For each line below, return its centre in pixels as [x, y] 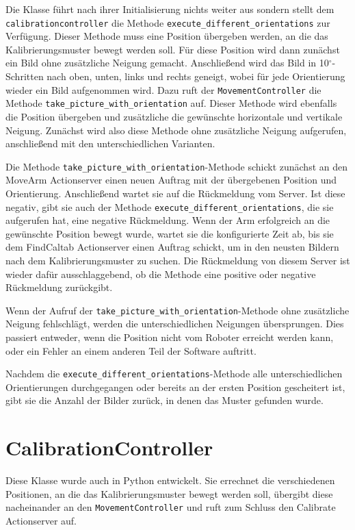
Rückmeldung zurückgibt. [59, 287]
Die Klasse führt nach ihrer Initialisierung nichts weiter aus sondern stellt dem [170, 9]
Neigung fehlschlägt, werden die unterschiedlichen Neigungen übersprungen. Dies [175, 324]
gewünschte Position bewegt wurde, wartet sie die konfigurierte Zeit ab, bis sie [170, 233]
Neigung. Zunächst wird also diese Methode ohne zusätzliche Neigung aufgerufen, [176, 130]
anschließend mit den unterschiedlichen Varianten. [110, 143]
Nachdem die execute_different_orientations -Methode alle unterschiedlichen [174, 374]
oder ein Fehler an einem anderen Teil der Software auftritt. [131, 350]
